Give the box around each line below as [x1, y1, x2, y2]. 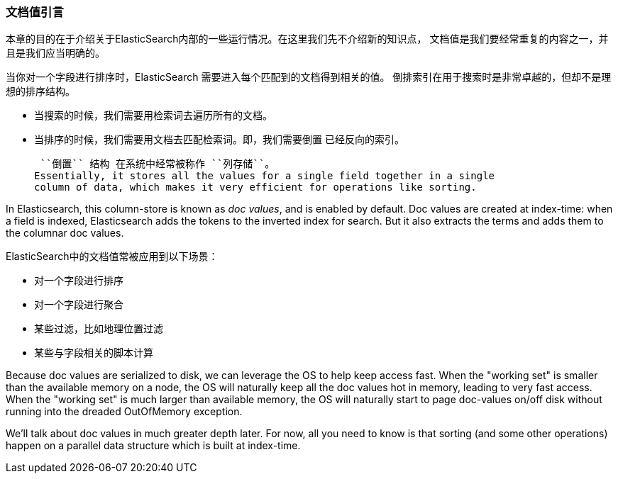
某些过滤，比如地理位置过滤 [34, 322, 163, 335]
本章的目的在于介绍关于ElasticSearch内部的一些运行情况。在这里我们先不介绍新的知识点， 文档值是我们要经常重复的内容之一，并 [6, 33, 609, 45]
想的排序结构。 [6, 85, 75, 98]
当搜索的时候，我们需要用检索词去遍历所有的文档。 [34, 109, 272, 122]
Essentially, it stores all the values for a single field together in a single [34, 170, 495, 182]
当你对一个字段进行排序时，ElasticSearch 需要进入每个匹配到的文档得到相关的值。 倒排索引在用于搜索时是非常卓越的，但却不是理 [6, 71, 612, 84]
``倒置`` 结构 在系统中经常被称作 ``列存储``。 [40, 158, 275, 170]
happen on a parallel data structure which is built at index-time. [6, 439, 301, 452]
